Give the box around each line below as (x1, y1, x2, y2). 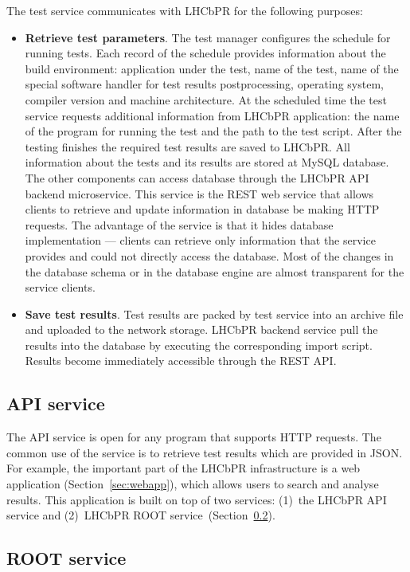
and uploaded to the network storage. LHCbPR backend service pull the (25, 321, 378, 338)
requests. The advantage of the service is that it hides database (25, 216, 334, 233)
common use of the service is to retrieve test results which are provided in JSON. (6, 444, 403, 460)
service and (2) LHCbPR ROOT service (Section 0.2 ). (6, 507, 275, 523)
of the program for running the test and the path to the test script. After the (25, 123, 402, 139)
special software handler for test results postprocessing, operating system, (25, 76, 384, 92)
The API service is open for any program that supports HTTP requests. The (6, 429, 381, 445)
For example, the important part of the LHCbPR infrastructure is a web (6, 460, 361, 476)
